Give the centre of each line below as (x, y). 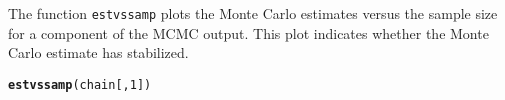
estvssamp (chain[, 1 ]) (80, 84)
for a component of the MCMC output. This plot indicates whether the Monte (248, 32)
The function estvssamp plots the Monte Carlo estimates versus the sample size (253, 13)
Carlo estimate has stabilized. (98, 52)
